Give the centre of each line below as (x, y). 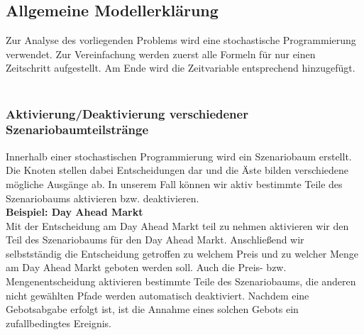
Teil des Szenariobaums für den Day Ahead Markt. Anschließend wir (155, 240)
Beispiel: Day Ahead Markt (75, 212)
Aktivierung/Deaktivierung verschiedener (127, 113)
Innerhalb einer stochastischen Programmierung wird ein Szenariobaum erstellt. (179, 156)
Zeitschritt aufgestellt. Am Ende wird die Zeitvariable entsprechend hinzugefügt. (181, 68)
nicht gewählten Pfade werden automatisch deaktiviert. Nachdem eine (158, 295)
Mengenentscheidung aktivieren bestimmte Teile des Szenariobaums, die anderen (181, 281)
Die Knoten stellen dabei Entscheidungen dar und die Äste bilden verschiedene (177, 170)
